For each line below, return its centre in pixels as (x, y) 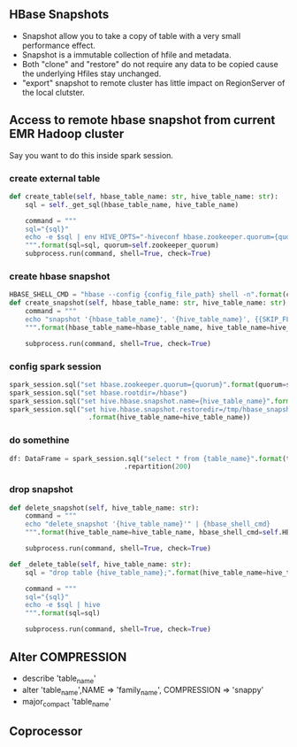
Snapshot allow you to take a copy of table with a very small (131, 35)
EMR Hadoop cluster (67, 134)
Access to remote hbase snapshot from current (142, 120)
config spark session (55, 366)
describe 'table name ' (59, 679)
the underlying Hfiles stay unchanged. (91, 73)
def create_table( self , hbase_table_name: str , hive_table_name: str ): (144, 196)
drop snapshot (41, 489)
